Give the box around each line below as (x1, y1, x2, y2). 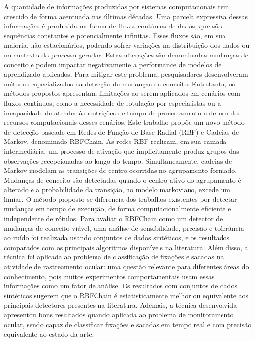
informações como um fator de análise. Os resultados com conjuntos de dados (4, 281, 237, 291)
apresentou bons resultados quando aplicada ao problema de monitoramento (4, 310, 234, 319)
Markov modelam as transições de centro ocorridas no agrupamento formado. (4, 165, 237, 175)
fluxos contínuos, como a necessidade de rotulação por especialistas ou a (4, 97, 221, 108)
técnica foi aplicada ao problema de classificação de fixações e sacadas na (4, 252, 224, 262)
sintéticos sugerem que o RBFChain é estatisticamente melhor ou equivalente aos (4, 290, 249, 300)
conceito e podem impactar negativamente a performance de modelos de (4, 59, 222, 69)
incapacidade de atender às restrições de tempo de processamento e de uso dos (4, 107, 241, 117)
